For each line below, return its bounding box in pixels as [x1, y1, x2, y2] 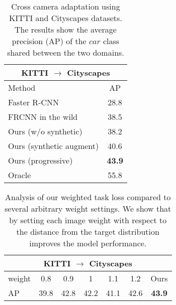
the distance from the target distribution [16, 226, 159, 237]
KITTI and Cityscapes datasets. [9, 12, 122, 24]
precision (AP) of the [12, 35, 86, 47]
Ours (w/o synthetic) [8, 125, 82, 137]
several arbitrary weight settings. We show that [5, 203, 171, 214]
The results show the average [14, 24, 117, 35]
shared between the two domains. [7, 47, 124, 58]
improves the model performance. [29, 237, 147, 249]
